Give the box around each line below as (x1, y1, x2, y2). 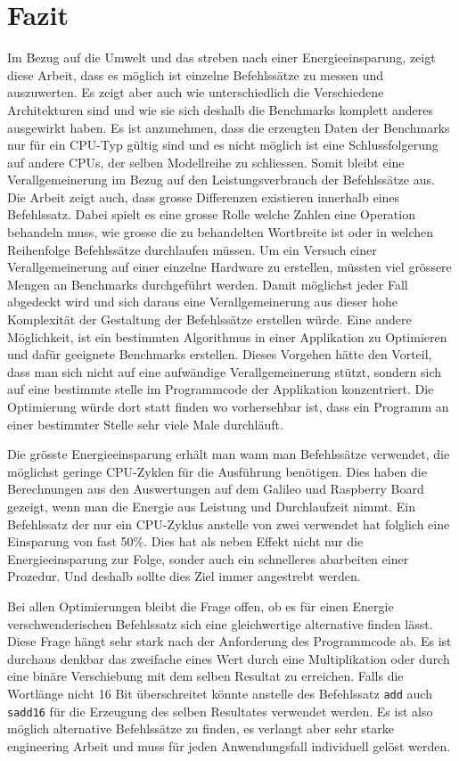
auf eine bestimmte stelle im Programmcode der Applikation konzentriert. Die (7, 380, 434, 398)
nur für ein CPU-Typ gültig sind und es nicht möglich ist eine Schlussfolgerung (7, 135, 439, 154)
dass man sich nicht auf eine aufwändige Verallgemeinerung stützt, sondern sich (7, 362, 442, 380)
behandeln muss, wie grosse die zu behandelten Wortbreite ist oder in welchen (7, 223, 434, 241)
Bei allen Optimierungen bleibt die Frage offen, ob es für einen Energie (7, 596, 394, 615)
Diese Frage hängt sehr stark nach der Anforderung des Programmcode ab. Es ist (7, 632, 452, 651)
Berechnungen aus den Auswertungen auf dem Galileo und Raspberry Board (7, 479, 424, 498)
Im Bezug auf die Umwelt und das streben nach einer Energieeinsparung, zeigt (7, 48, 436, 67)
